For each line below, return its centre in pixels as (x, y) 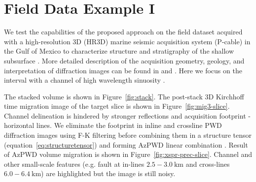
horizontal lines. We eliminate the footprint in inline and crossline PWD (113, 125)
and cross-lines (208, 164)
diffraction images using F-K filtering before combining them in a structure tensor (128, 135)
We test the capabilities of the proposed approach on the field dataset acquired (123, 32)
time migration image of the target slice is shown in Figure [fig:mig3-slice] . (117, 106)
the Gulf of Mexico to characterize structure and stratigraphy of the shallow (119, 51)
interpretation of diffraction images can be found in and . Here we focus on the (123, 70)
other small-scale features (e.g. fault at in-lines (74, 164)
